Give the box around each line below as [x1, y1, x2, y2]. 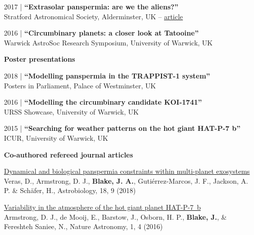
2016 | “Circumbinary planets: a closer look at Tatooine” [4, 28, 199, 38]
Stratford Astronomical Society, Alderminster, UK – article [4, 11, 183, 21]
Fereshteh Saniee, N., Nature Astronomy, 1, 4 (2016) [4, 221, 163, 232]
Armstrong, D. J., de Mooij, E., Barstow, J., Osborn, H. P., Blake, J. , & [4, 211, 227, 222]
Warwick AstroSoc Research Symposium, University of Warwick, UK [4, 37, 213, 47]
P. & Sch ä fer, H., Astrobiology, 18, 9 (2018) [4, 185, 136, 196]
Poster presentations [4, 54, 75, 64]
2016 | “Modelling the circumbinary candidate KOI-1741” [4, 97, 202, 107]
